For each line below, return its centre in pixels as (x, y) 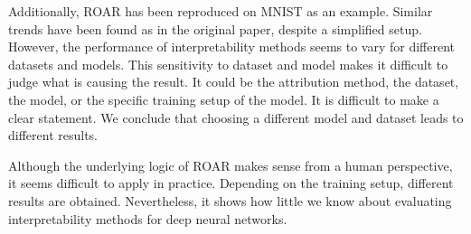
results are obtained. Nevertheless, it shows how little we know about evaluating (230, 200)
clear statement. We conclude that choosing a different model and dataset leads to (236, 117)
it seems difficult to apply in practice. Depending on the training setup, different (231, 183)
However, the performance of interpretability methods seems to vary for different (232, 47)
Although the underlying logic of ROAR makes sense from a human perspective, (231, 165)
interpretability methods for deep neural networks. (148, 218)
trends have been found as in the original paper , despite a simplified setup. (215, 28)
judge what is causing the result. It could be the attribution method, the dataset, (234, 82)
